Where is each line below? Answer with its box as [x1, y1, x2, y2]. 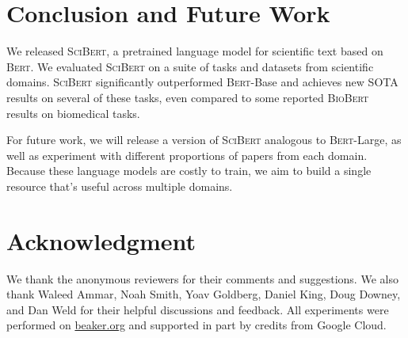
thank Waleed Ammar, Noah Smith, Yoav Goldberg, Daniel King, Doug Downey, [6, 286, 401, 302]
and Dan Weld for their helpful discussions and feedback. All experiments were [6, 301, 389, 317]
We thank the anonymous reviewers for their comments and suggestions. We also [6, 270, 398, 287]
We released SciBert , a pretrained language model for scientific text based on [6, 43, 383, 59]
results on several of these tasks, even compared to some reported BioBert [6, 89, 369, 105]
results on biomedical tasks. [6, 104, 140, 121]
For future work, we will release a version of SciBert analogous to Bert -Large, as [6, 131, 402, 148]
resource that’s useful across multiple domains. [6, 177, 233, 194]
